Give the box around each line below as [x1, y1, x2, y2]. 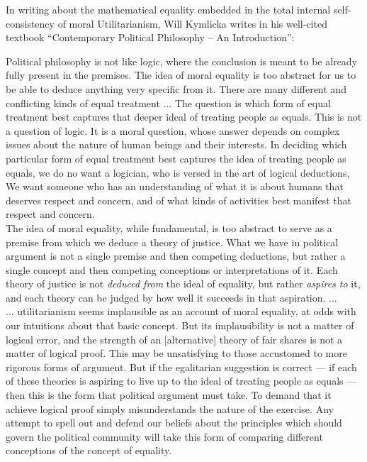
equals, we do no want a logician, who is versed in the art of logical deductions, [6, 165, 350, 180]
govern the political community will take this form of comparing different [6, 429, 323, 444]
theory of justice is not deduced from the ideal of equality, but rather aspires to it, [6, 276, 361, 291]
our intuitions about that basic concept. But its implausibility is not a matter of [6, 318, 354, 333]
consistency [6, 16, 55, 31]
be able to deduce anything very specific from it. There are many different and [6, 81, 346, 96]
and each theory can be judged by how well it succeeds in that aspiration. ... [6, 290, 337, 304]
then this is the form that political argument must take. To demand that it [6, 387, 332, 402]
